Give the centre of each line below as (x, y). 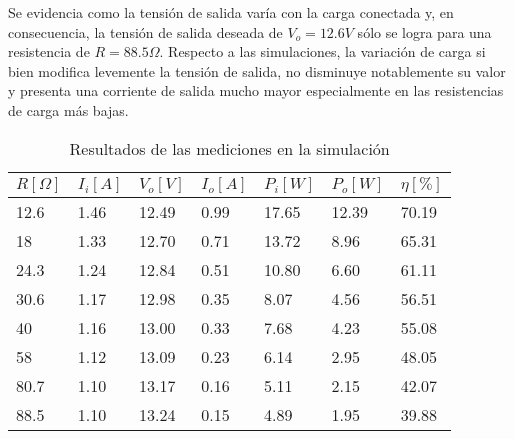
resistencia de (49, 51)
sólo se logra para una (424, 31)
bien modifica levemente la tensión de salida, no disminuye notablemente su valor (257, 70)
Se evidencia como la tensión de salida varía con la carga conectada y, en (231, 12)
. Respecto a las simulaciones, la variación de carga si (322, 51)
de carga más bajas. (68, 109)
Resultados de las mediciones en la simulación (229, 148)
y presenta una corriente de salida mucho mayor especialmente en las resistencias (256, 90)
